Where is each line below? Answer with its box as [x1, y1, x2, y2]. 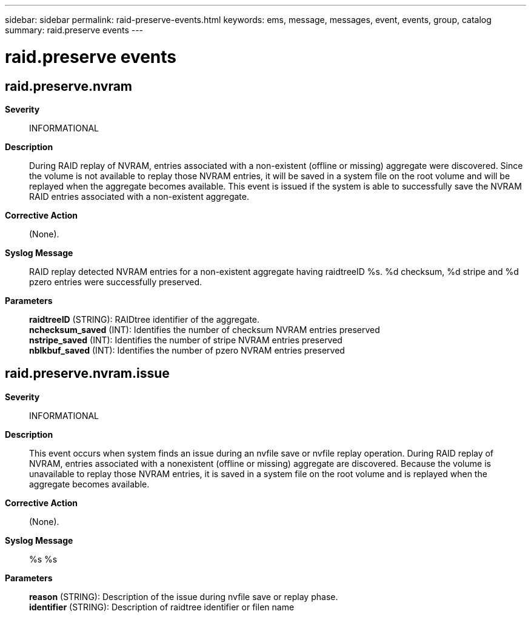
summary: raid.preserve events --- [5, 25, 144, 35]
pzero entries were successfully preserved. [29, 276, 202, 287]
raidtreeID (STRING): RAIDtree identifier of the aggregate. [29, 314, 260, 325]
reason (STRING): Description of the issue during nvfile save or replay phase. [29, 591, 338, 602]
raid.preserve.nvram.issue [5, 366, 170, 381]
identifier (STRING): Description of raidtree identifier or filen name [29, 601, 295, 612]
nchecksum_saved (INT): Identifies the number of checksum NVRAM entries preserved [29, 324, 380, 335]
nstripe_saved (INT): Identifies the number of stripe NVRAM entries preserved [29, 334, 342, 345]
